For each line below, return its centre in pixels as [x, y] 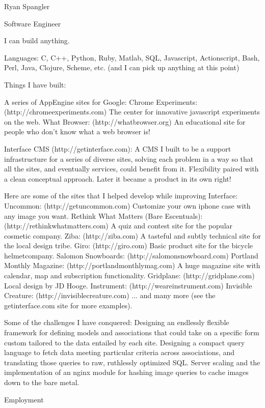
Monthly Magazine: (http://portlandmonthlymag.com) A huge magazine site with [132, 265]
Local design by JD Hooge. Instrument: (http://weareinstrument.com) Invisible [128, 285]
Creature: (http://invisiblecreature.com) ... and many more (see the [110, 295]
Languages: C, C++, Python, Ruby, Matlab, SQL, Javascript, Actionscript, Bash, [132, 57]
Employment [24, 399]
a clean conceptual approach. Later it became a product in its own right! [118, 178]
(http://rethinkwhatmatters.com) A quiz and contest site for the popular [118, 226]
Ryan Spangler [27, 6]
